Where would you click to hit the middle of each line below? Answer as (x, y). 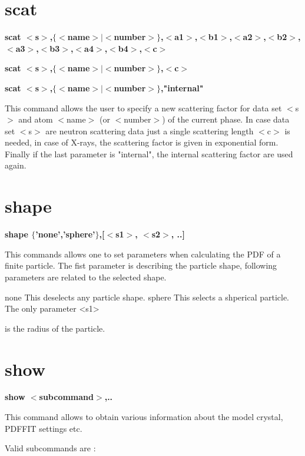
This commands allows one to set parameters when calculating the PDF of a (143, 254)
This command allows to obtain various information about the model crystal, (144, 417)
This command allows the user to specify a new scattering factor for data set (143, 108)
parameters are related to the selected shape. (86, 277)
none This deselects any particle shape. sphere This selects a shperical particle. (147, 297)
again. (16, 165)
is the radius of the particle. (55, 328)
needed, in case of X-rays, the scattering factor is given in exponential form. (142, 142)
